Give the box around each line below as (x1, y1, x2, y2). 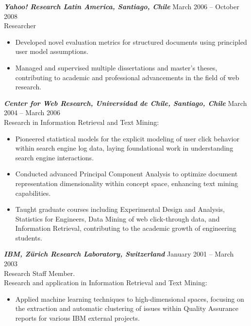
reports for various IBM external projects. (15, 313, 140, 323)
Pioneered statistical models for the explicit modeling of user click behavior (15, 133, 239, 143)
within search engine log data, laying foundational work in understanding (15, 143, 234, 153)
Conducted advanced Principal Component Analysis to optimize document (15, 169, 238, 179)
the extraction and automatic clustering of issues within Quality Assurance (15, 303, 238, 313)
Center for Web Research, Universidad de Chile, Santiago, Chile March (4, 98, 247, 108)
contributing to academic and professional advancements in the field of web (15, 72, 239, 82)
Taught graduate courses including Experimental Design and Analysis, (15, 204, 225, 214)
